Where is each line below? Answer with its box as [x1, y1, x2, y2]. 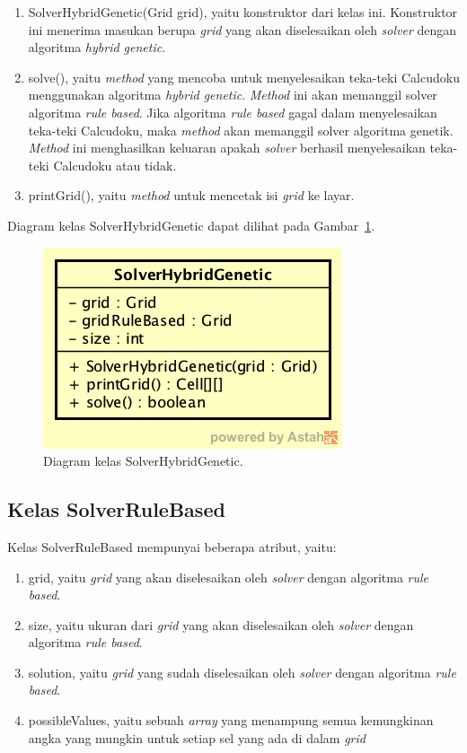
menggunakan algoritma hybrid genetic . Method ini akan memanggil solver [28, 85, 437, 104]
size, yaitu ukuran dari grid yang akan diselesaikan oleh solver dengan [28, 615, 414, 634]
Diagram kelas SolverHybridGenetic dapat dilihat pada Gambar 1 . [7, 215, 375, 234]
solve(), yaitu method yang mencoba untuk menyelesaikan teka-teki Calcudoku [28, 67, 460, 86]
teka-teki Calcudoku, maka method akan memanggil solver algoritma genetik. [28, 120, 454, 139]
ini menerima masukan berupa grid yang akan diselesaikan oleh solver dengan [28, 20, 457, 39]
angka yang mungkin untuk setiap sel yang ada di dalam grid [28, 728, 366, 747]
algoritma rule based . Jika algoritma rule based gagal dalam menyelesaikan [28, 102, 437, 121]
